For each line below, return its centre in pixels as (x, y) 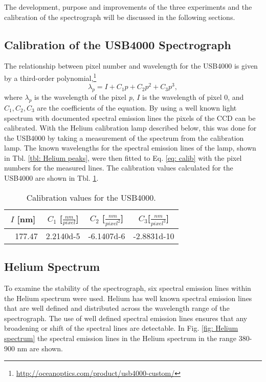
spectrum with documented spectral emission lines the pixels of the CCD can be (130, 118)
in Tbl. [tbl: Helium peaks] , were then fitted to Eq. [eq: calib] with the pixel (123, 157)
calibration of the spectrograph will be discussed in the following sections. (120, 17)
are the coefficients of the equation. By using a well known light (137, 107)
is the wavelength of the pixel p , (84, 97)
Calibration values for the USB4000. (91, 197)
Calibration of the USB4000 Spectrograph (118, 44)
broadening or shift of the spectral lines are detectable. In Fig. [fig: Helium (121, 328)
